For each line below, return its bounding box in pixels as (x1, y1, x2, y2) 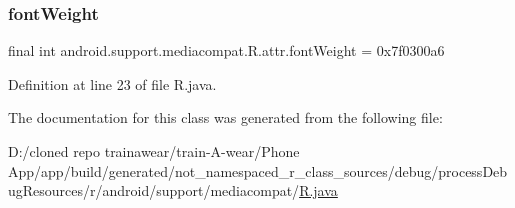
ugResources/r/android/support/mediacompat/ (8, 180, 300, 201)
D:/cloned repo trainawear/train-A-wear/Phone (8, 141, 300, 161)
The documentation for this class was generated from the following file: (8, 107, 443, 128)
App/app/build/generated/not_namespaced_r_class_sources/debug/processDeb (8, 160, 508, 181)
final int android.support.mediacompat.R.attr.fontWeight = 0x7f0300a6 (8, 40, 445, 61)
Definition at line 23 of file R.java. (8, 73, 217, 94)
